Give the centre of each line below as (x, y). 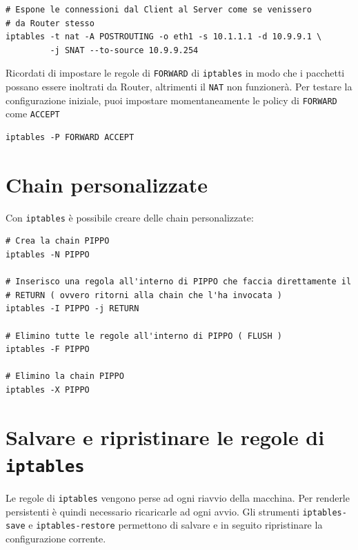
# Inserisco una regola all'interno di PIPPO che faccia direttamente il (179, 282)
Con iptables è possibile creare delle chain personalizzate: (130, 217)
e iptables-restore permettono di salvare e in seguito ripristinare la (176, 525)
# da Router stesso (50, 23)
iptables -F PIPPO (48, 350)
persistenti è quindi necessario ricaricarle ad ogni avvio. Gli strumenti (152, 511)
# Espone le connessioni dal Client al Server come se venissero (159, 10)
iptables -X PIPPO (48, 390)
